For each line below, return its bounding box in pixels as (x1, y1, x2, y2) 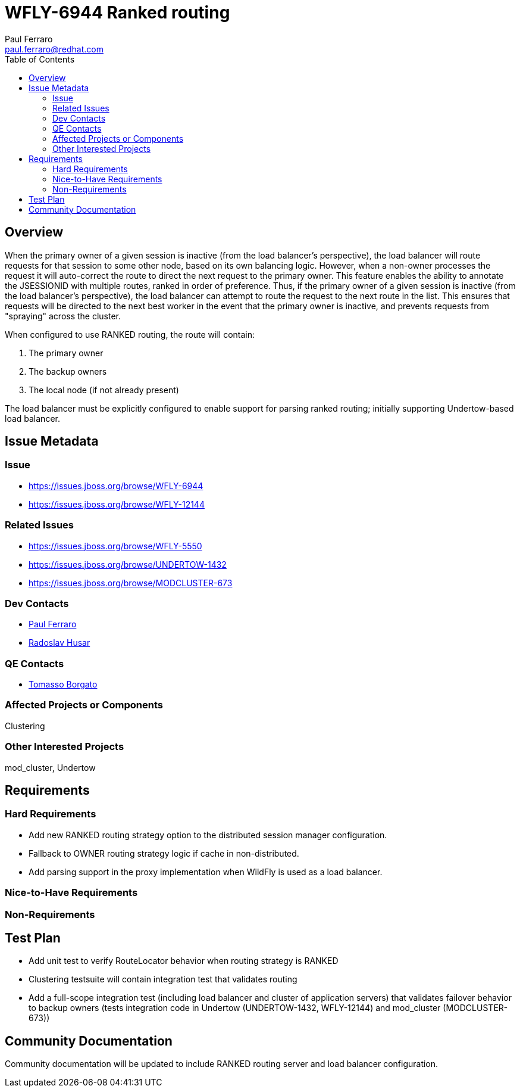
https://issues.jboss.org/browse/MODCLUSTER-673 (29, 577, 233, 588)
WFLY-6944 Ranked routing (5, 2, 230, 23)
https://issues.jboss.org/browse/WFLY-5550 (29, 540, 202, 551)
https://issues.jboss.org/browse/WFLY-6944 (29, 480, 203, 491)
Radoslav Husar (29, 637, 90, 648)
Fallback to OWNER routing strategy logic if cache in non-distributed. (29, 848, 299, 858)
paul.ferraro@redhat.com (5, 43, 104, 54)
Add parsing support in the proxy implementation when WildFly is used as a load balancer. (29, 866, 383, 877)
